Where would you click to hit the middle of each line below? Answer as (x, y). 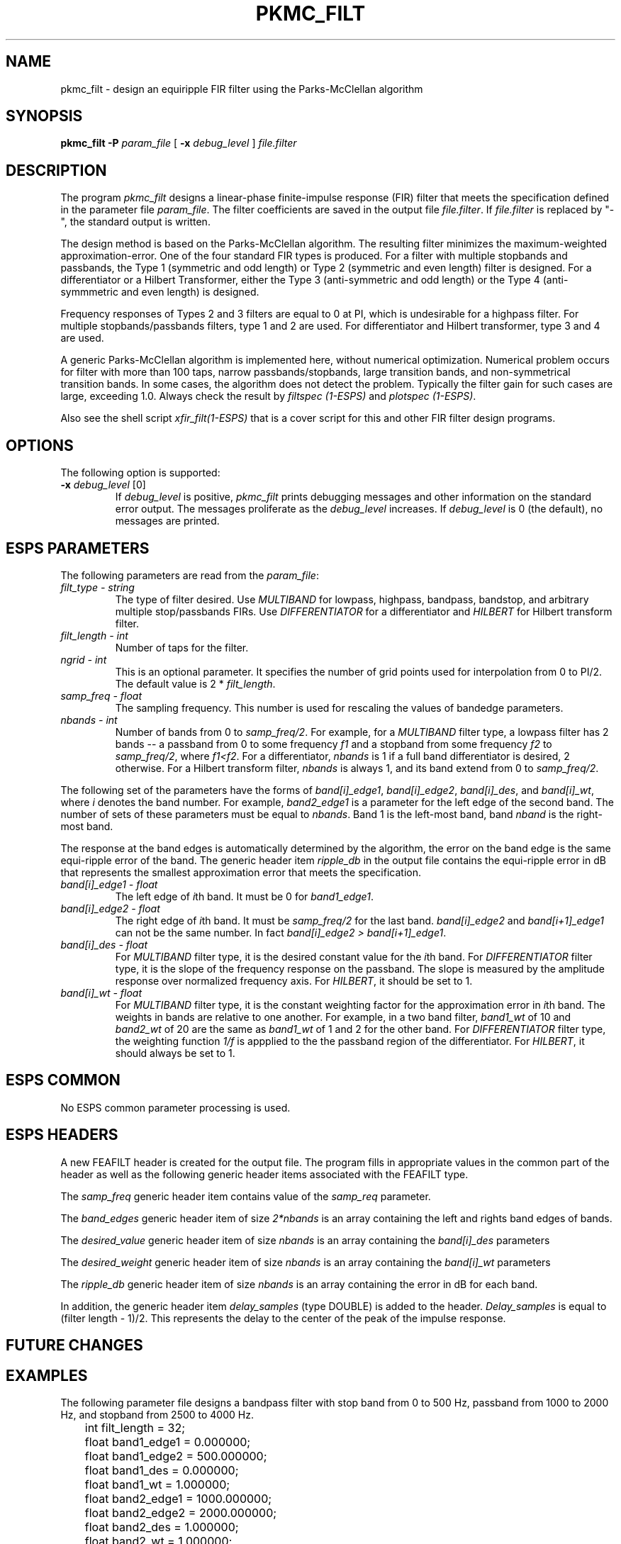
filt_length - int (94, 635)
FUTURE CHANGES (74, 1346)
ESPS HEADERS (62, 1135)
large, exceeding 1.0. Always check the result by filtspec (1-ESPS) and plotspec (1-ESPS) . (268, 396)
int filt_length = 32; (135, 1427)
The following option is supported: (140, 473)
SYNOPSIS (44, 116)
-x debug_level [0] (103, 485)
